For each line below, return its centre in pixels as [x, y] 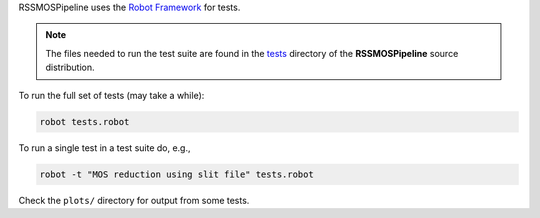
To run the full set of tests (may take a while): [111, 95]
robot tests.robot [84, 121]
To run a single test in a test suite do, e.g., [104, 147]
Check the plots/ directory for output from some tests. [134, 200]
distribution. [70, 67]
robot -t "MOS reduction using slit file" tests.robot [176, 174]
